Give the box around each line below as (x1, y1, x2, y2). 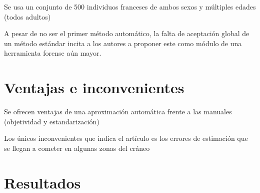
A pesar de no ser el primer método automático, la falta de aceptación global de (4, 28, 249, 39)
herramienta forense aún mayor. (4, 48, 101, 58)
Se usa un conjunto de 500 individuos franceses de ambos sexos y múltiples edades (4, 2, 256, 12)
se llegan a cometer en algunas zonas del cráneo (4, 142, 150, 153)
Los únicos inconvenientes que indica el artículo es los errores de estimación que (4, 133, 248, 143)
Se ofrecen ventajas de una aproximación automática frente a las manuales (4, 106, 232, 117)
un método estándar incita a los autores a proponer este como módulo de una (4, 38, 242, 48)
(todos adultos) (4, 11, 51, 22)
